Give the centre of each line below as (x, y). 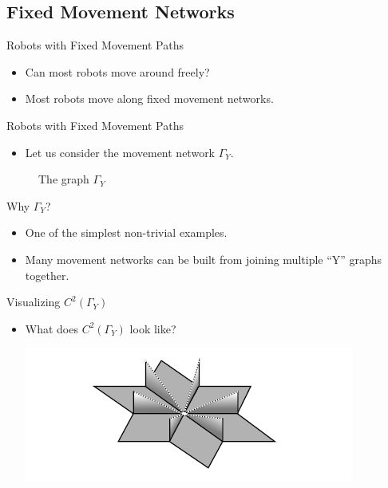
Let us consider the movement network (120, 152)
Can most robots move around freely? (117, 71)
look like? (153, 328)
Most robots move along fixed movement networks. (149, 98)
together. (47, 275)
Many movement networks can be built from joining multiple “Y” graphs (204, 259)
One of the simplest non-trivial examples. (126, 232)
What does (51, 328)
